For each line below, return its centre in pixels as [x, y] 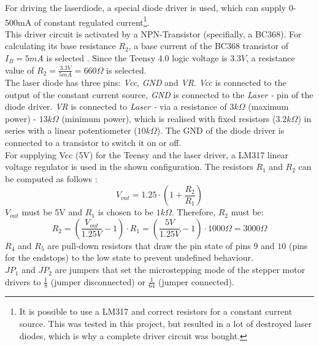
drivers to [23, 281]
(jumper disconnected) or [98, 281]
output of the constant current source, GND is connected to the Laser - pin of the [159, 94]
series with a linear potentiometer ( [71, 130]
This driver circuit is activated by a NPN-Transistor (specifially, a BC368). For [153, 33]
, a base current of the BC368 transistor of [209, 46]
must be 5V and [52, 212]
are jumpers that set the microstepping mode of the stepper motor [180, 270]
